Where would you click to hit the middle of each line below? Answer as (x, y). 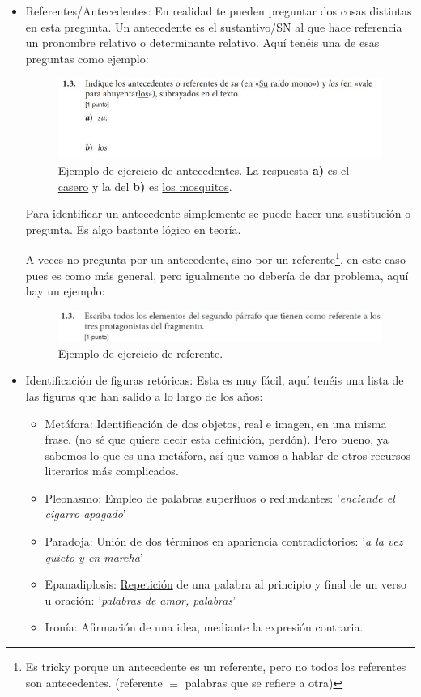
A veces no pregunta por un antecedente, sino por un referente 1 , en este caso (215, 258)
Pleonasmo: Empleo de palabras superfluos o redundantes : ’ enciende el (220, 497)
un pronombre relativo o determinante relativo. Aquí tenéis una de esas (202, 42)
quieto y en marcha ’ (94, 557)
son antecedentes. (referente (94, 682)
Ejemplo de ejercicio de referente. (140, 353)
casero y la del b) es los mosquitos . (145, 186)
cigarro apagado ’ (85, 514)
